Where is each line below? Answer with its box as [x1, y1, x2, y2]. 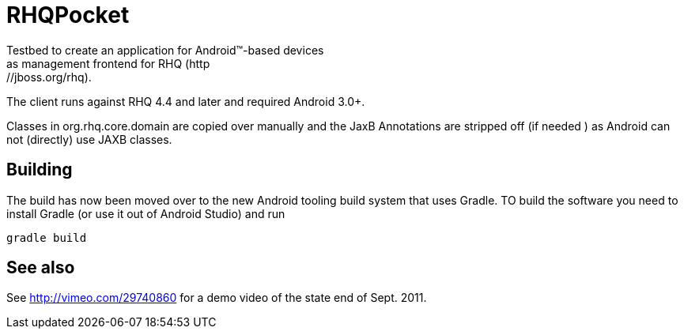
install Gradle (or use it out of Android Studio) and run [6, 206, 285, 220]
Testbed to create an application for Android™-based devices [6, 43, 324, 57]
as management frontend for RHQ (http [6, 56, 210, 70]
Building [6, 160, 73, 180]
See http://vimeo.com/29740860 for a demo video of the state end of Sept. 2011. [6, 291, 427, 305]
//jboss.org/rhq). [6, 70, 92, 84]
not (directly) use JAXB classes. [6, 132, 172, 146]
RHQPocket [6, 2, 130, 28]
